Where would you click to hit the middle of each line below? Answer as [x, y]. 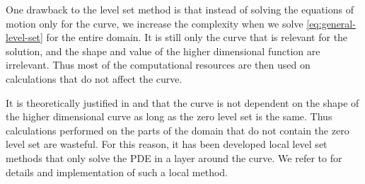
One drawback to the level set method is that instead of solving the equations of [180, 9]
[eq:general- [331, 23]
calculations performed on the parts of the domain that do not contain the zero [178, 130]
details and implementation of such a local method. [117, 172]
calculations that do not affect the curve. [94, 78]
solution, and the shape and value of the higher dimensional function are [163, 51]
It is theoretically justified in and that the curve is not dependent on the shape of [182, 102]
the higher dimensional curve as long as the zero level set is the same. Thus [169, 116]
